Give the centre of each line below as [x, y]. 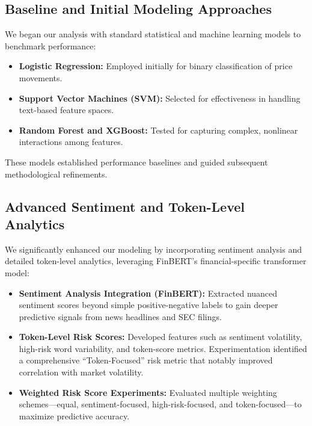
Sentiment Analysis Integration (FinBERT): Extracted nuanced [148, 293]
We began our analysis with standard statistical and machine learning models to [153, 34]
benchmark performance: [50, 45]
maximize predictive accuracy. [74, 415]
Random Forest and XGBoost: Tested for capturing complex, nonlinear [158, 130]
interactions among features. [71, 142]
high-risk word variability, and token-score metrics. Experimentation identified [163, 348]
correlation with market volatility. [81, 372]
